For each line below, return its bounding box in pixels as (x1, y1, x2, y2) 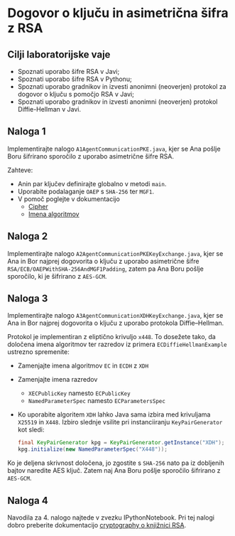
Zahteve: (7, 166, 33, 174)
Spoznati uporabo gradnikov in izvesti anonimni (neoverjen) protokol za (17, 82, 226, 90)
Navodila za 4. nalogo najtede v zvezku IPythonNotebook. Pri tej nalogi (7, 513, 215, 522)
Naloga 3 (7, 293, 48, 305)
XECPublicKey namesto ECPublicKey (28, 389, 131, 397)
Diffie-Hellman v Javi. (17, 105, 82, 113)
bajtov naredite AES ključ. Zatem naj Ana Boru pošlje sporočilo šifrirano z (7, 466, 221, 475)
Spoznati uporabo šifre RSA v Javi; (17, 68, 120, 75)
